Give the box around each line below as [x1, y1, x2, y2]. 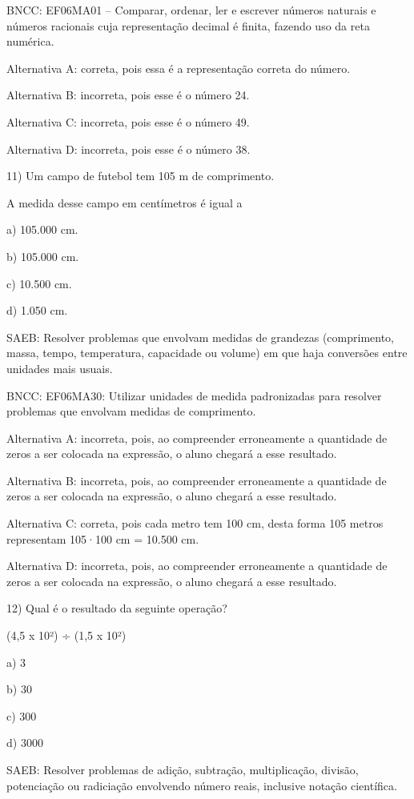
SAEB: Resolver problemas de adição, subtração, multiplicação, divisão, [6, 761, 359, 777]
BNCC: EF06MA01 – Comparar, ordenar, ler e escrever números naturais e [6, 2, 376, 18]
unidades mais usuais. [6, 359, 113, 376]
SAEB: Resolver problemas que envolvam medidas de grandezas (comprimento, [6, 328, 395, 345]
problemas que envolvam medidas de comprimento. [6, 403, 256, 420]
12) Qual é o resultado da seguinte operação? [6, 600, 227, 616]
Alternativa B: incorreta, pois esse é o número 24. [6, 86, 250, 103]
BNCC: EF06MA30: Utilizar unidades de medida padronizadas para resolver [6, 387, 382, 404]
